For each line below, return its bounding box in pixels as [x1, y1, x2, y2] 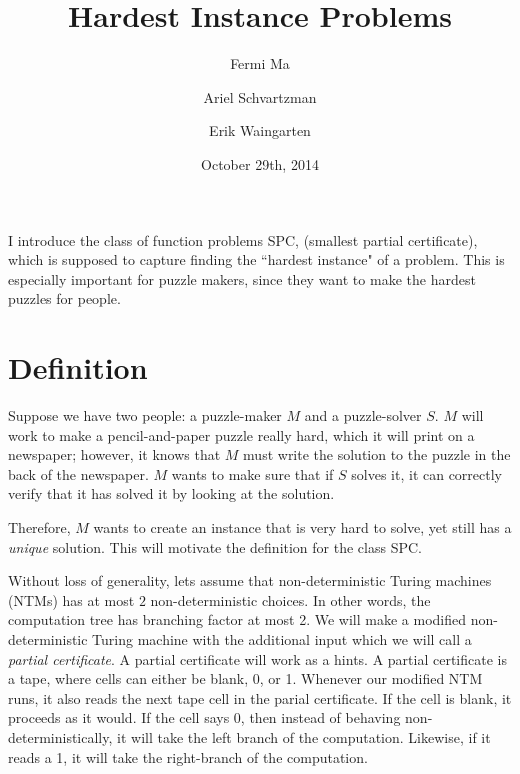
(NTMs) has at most [8, 589, 135, 610]
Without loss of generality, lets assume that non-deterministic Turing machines [8, 570, 492, 591]
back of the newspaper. [8, 463, 149, 484]
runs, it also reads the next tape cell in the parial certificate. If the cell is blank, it [8, 687, 512, 708]
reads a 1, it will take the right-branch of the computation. [8, 746, 368, 767]
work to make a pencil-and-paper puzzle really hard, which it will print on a [8, 424, 475, 445]
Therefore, [8, 516, 71, 537]
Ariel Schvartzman [203, 86, 317, 107]
